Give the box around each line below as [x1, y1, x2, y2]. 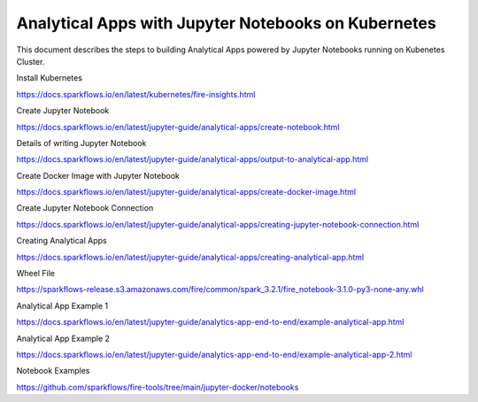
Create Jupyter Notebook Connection [16, 203, 154, 213]
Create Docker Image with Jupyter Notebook [16, 170, 181, 181]
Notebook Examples [16, 366, 90, 376]
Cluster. [16, 56, 45, 66]
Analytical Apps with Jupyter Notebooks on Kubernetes [16, 13, 437, 33]
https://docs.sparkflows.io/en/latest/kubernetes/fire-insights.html [16, 89, 256, 99]
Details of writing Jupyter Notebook [16, 137, 147, 148]
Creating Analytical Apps [16, 236, 108, 246]
